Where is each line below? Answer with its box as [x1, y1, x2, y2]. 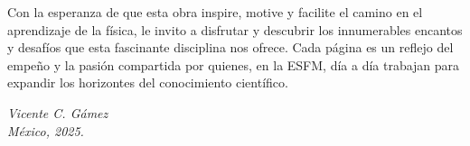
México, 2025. [7, 121, 84, 140]
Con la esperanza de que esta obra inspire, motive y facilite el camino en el [7, 3, 423, 21]
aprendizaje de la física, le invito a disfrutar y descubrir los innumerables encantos [7, 20, 463, 39]
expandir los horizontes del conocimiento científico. [7, 73, 288, 92]
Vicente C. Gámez [7, 103, 108, 122]
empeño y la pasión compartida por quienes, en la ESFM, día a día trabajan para [7, 55, 460, 74]
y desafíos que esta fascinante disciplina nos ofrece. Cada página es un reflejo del [7, 38, 454, 57]
